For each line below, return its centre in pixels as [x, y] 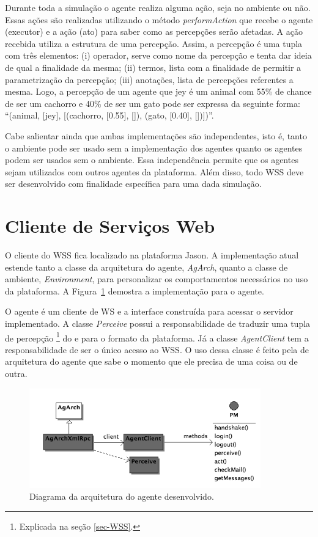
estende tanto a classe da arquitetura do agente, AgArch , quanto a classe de [146, 267]
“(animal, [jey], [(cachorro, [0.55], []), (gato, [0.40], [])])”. [109, 115]
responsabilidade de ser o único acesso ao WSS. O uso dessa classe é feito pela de [157, 349]
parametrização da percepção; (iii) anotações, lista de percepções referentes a [149, 79]
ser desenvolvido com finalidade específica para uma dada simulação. [133, 184]
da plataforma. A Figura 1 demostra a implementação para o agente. [135, 290]
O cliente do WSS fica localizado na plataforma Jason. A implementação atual [152, 255]
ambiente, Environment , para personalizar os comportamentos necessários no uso [157, 279]
